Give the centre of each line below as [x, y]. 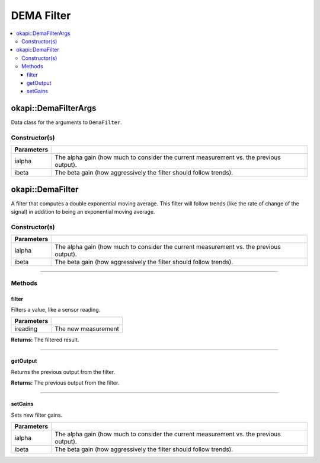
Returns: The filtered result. [45, 340]
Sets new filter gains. [37, 415]
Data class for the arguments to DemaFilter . [67, 122]
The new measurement [87, 329]
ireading [26, 329]
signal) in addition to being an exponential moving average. [83, 212]
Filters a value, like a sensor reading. [56, 309]
